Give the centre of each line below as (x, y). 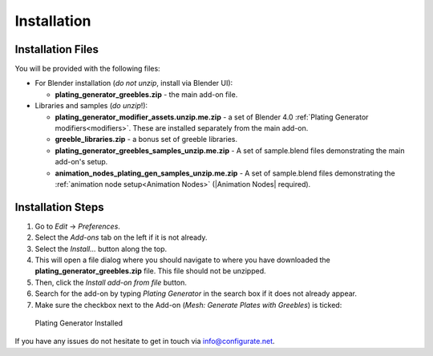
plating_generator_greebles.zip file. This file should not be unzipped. (150, 271)
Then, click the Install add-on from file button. (111, 282)
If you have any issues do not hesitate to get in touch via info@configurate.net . (145, 342)
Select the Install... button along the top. (101, 249)
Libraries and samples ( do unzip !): (91, 106)
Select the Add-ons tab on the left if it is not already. (121, 237)
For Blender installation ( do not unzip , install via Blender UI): (134, 83)
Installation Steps (59, 207)
